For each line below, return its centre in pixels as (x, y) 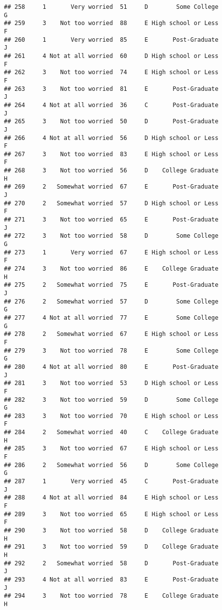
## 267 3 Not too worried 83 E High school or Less (111, 154)
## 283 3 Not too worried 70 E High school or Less (111, 416)
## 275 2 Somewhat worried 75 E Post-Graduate (111, 285)
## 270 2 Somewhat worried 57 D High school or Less (111, 203)
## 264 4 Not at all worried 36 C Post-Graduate (111, 105)
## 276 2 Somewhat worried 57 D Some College (111, 301)
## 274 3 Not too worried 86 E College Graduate (111, 269)
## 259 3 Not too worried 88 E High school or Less (111, 23)
